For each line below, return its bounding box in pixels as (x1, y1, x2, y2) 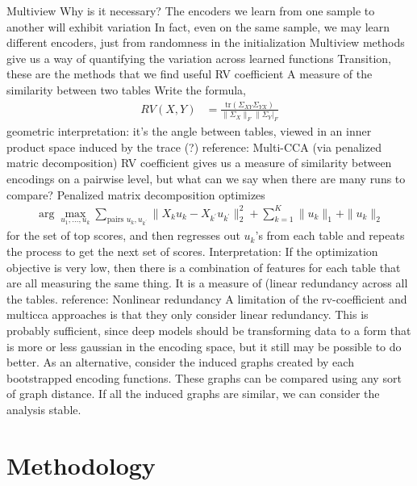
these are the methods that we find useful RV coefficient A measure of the (6, 65, 373, 82)
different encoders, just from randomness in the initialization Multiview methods (6, 34, 405, 51)
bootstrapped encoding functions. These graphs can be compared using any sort (6, 369, 402, 386)
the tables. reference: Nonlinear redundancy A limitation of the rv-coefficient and (6, 290, 407, 307)
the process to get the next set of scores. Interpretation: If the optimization (6, 242, 378, 259)
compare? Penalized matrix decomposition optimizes (6, 186, 265, 203)
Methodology (6, 448, 156, 481)
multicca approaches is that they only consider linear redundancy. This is (6, 306, 369, 323)
